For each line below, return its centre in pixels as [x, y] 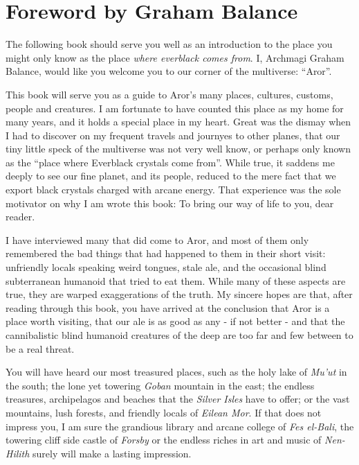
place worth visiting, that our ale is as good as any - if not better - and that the [175, 321]
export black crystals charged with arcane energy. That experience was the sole [173, 190]
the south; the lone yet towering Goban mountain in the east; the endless [160, 385]
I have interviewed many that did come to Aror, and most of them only [157, 239]
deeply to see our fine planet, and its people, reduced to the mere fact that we [171, 176]
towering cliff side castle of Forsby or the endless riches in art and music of [164, 440]
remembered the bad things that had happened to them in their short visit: [166, 253]
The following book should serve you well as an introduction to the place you [169, 44]
